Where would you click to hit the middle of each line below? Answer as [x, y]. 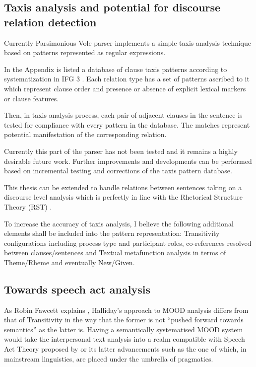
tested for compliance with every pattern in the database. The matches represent [127, 124]
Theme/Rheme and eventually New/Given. [69, 262]
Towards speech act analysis [77, 289]
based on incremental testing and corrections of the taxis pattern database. [118, 171]
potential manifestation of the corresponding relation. [85, 134]
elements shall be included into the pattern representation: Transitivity [112, 233]
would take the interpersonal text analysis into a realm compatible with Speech [125, 339]
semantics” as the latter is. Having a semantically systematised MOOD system [124, 329]
